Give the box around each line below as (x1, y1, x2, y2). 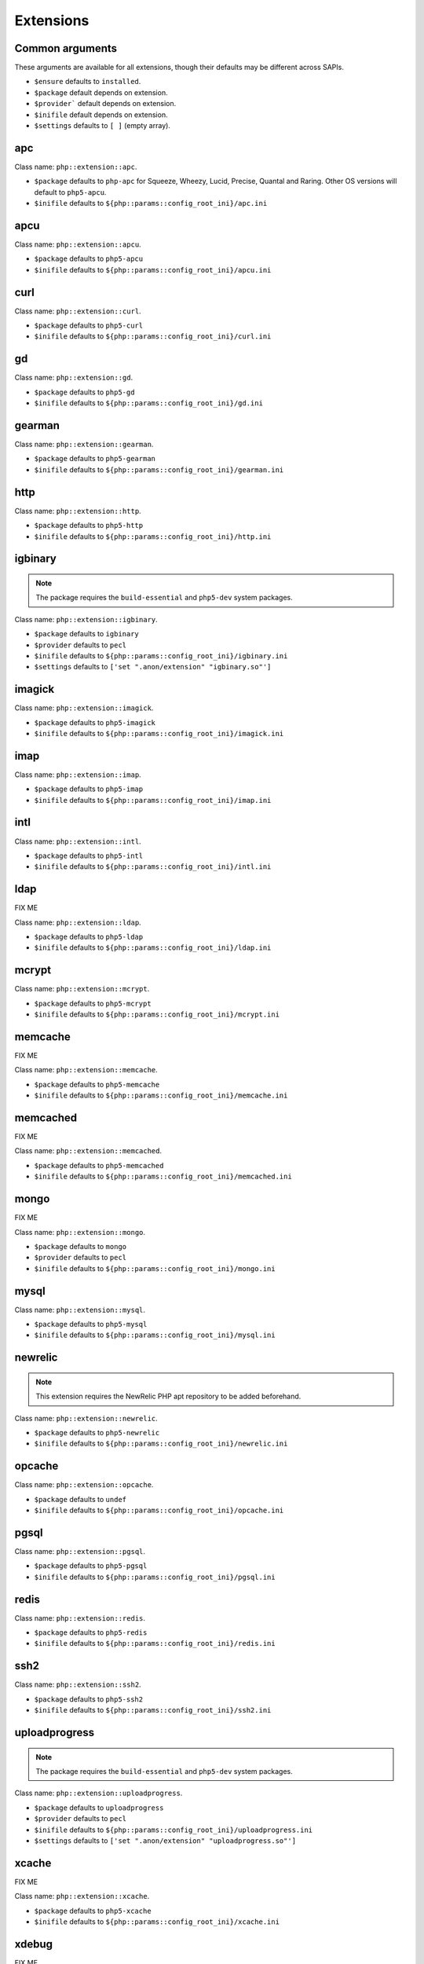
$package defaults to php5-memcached (34, 1160, 164, 1170)
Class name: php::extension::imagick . (14, 703, 154, 713)
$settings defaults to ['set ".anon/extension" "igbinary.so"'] (34, 662, 272, 672)
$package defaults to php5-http (34, 521, 144, 530)
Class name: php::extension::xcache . (14, 1892, 150, 1901)
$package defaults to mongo (34, 1241, 127, 1251)
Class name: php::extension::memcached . (14, 1146, 163, 1156)
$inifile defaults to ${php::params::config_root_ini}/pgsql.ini (34, 1572, 276, 1581)
